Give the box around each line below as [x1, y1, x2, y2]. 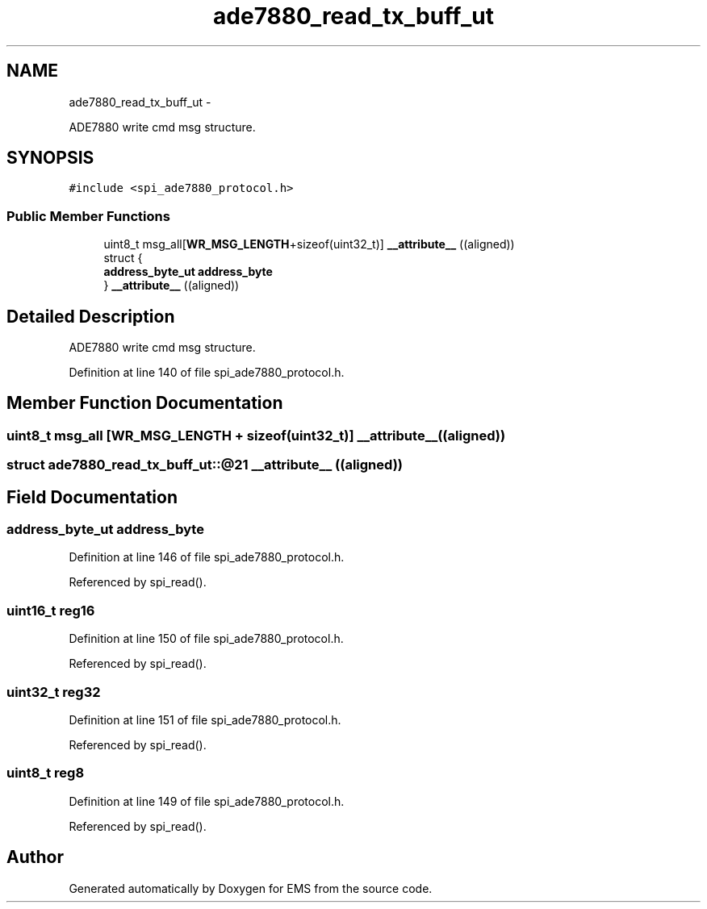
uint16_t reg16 [6, 602, 95, 619]
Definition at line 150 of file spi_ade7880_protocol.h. [69, 632, 344, 646]
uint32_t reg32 [6, 683, 101, 700]
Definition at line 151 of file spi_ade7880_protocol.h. [69, 712, 341, 727]
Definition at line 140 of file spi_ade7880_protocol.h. [69, 365, 345, 380]
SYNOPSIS [6, 148, 94, 169]
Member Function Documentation [6, 393, 283, 414]
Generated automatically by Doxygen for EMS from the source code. [69, 881, 433, 895]
